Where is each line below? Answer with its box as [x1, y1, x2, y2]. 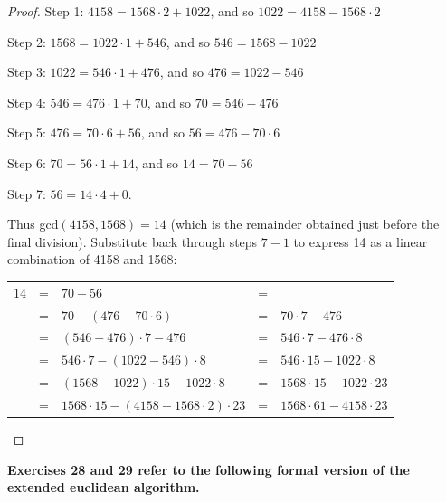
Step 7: [7, 184, 46, 203]
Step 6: [7, 153, 46, 172]
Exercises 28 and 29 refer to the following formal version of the [7, 459, 410, 478]
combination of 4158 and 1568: [7, 250, 177, 269]
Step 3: [7, 62, 46, 81]
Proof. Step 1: [7, 2, 84, 20]
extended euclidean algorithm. [7, 478, 200, 497]
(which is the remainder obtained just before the [170, 214, 440, 233]
